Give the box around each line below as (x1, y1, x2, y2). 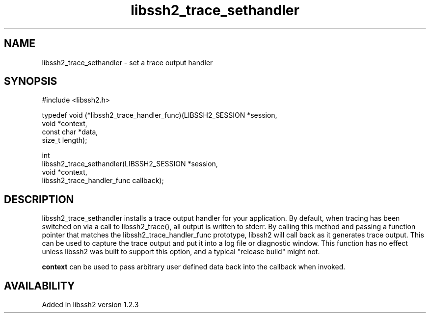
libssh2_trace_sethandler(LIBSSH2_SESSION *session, (42, 159, 218, 168)
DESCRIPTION (4, 193, 74, 206)
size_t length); (42, 136, 87, 145)
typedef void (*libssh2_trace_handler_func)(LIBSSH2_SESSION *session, (42, 111, 277, 120)
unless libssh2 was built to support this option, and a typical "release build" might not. (42, 247, 320, 256)
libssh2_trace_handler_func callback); (42, 176, 164, 185)
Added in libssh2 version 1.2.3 (42, 300, 139, 309)
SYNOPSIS (4, 75, 57, 88)
